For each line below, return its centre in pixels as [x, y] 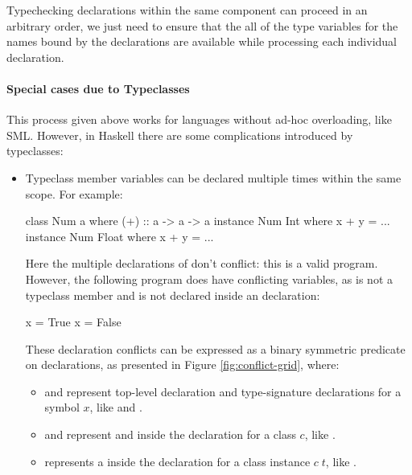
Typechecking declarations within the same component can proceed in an [187, 10]
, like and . [116, 407]
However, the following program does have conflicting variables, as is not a [209, 278]
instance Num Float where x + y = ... [119, 236]
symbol [62, 407]
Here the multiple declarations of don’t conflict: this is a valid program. [202, 263]
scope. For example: [74, 193]
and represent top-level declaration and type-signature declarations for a [223, 391]
